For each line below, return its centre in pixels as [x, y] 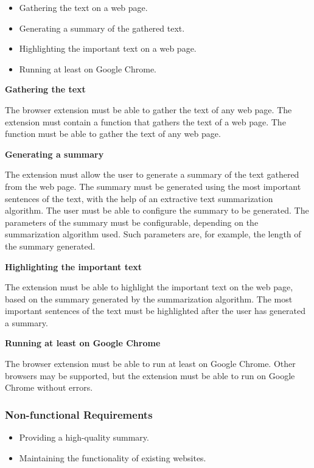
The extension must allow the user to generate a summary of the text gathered [152, 174]
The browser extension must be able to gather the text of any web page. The [148, 109]
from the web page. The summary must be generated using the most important [153, 186]
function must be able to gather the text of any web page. [113, 134]
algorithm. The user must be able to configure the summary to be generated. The [157, 210]
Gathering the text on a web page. [83, 7]
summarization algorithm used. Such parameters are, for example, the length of [153, 234]
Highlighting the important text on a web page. [108, 48]
